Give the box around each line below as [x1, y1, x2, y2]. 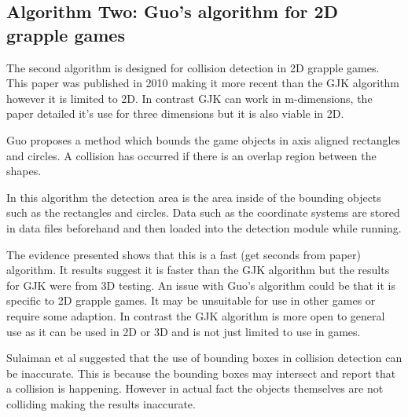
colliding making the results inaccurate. [6, 395, 196, 412]
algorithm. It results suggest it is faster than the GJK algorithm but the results [6, 262, 390, 278]
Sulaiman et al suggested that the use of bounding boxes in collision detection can [6, 349, 402, 366]
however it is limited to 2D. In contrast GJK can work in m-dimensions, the [6, 90, 373, 106]
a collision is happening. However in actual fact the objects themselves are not [6, 380, 384, 397]
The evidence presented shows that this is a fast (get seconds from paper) [6, 246, 362, 262]
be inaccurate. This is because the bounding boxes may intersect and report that [6, 364, 396, 381]
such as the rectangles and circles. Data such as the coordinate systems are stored [6, 204, 400, 221]
